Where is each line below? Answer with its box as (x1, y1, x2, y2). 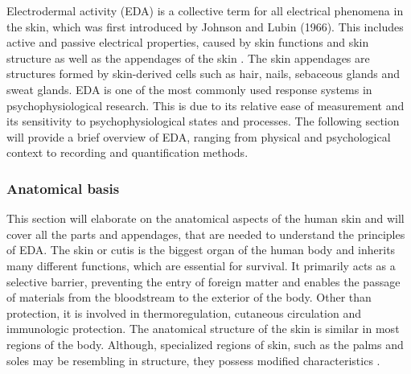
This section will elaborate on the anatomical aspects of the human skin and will (6, 210, 405, 227)
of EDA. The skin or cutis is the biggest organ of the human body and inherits (6, 241, 396, 258)
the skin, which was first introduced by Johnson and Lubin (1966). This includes (6, 18, 404, 35)
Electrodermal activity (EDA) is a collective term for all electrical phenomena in (6, 2, 404, 18)
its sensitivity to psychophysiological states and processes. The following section (6, 113, 400, 129)
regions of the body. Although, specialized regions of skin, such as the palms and (6, 335, 404, 352)
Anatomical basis (6, 178, 120, 198)
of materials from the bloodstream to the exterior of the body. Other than (6, 289, 372, 306)
